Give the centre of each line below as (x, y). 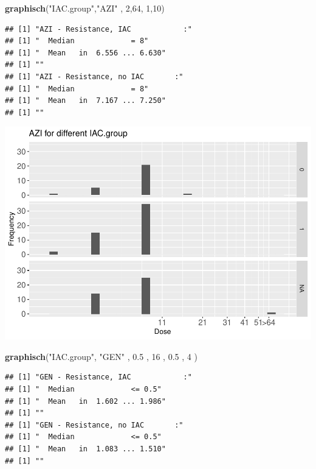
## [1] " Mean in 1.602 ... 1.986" (85, 401)
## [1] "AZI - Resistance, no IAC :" (94, 76)
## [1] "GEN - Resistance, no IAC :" (94, 425)
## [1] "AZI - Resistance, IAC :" (98, 29)
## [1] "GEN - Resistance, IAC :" (98, 377)
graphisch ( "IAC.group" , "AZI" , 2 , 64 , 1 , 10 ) (85, 8)
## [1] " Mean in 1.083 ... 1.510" (85, 449)
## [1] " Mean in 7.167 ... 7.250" (85, 101)
